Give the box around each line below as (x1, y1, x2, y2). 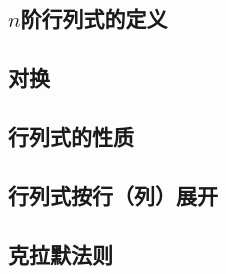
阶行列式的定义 (20, 3, 168, 34)
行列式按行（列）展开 (8, 179, 218, 210)
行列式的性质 (8, 120, 134, 151)
